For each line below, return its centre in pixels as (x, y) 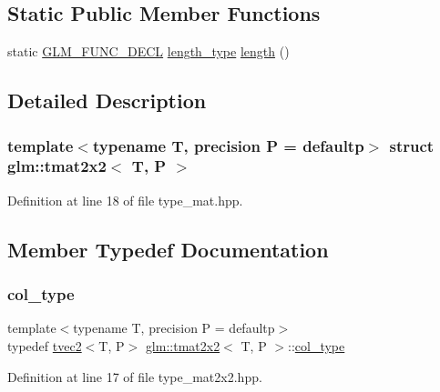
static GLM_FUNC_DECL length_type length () (148, 51)
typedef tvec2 (45, 345)
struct (412, 145)
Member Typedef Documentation (168, 249)
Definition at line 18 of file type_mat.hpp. (125, 200)
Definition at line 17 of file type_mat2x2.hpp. (135, 376)
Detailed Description (107, 101)
